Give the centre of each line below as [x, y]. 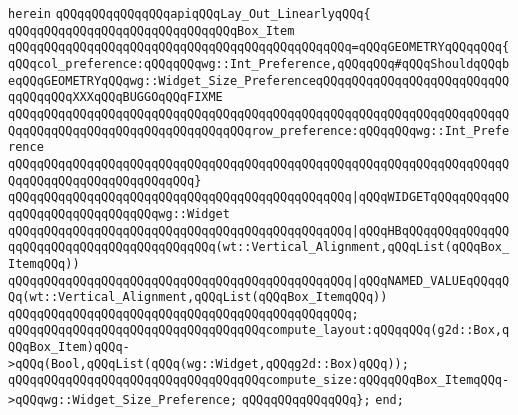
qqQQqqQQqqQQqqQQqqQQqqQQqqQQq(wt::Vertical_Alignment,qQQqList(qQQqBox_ [259, 247]
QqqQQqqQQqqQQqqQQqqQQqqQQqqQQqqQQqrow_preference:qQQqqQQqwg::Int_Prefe [259, 130]
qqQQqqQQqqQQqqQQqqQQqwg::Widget [119, 213]
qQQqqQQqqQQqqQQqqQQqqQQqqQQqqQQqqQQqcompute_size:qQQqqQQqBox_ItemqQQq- [259, 380]
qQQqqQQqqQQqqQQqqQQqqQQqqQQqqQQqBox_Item [151, 30]
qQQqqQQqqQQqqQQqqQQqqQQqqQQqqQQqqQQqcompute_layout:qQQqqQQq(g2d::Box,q [259, 330]
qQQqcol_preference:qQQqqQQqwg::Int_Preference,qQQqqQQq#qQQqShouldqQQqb [259, 63]
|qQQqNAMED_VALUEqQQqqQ [430, 280]
